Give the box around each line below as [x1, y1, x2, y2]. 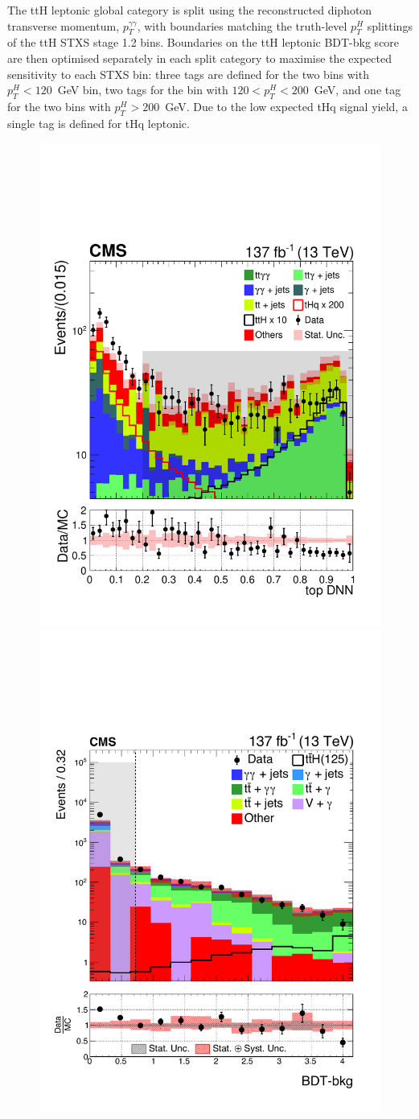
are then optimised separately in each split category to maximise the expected [7, 49, 392, 66]
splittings [367, 17, 413, 34]
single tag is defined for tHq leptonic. [7, 114, 190, 131]
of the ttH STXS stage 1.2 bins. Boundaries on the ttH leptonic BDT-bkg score [7, 34, 400, 51]
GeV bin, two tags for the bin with [57, 81, 228, 98]
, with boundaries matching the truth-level [137, 17, 347, 34]
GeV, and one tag [314, 81, 401, 98]
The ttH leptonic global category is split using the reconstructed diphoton [7, 2, 372, 18]
